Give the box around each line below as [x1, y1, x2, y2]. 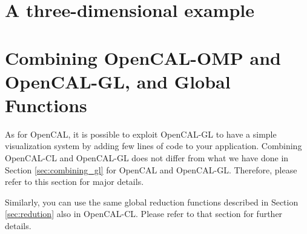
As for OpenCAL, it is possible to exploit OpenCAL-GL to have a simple [5, 127, 277, 140]
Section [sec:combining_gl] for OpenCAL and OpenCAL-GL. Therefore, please [5, 163, 297, 176]
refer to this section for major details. [5, 175, 144, 188]
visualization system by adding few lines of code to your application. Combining [5, 139, 302, 152]
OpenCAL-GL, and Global [5, 69, 231, 93]
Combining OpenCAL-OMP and [5, 45, 281, 70]
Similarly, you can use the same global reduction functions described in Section [5, 195, 299, 208]
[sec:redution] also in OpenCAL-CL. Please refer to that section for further [5, 207, 283, 220]
